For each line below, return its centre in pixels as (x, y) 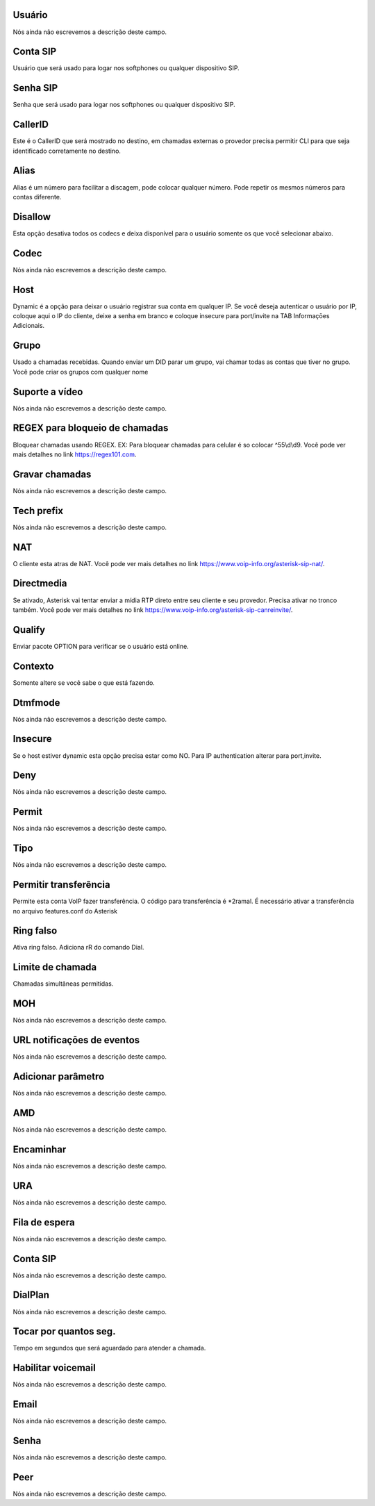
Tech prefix (38, 511)
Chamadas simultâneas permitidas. (63, 984)
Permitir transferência (61, 885)
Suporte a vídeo (48, 391)
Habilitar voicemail (55, 1368)
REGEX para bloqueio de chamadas (91, 428)
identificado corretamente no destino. (67, 151)
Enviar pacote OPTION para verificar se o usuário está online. (101, 646)
